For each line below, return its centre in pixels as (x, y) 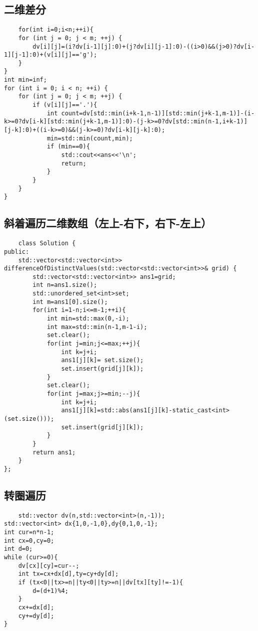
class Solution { (47, 244)
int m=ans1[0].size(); (70, 302)
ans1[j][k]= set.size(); (102, 360)
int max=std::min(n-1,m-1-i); (97, 327)
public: (17, 252)
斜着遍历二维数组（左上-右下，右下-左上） (108, 223)
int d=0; (18, 549)
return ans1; (54, 452)
